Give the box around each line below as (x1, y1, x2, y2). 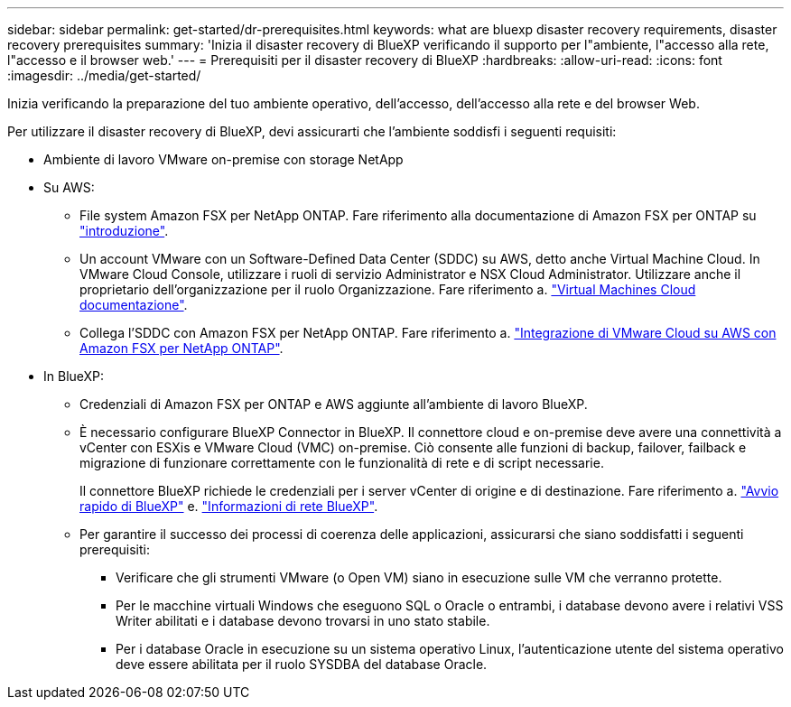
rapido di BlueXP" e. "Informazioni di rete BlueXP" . (79, 498, 378, 514)
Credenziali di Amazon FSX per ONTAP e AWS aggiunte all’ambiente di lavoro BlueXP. (79, 396, 588, 412)
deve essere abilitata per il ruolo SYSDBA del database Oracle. (116, 656, 488, 672)
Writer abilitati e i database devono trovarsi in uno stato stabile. (116, 613, 490, 628)
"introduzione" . (79, 223, 169, 238)
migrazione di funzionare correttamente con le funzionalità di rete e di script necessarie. (79, 455, 604, 470)
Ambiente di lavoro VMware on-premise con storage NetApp (43, 152, 404, 167)
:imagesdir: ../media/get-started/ (7, 68, 201, 83)
